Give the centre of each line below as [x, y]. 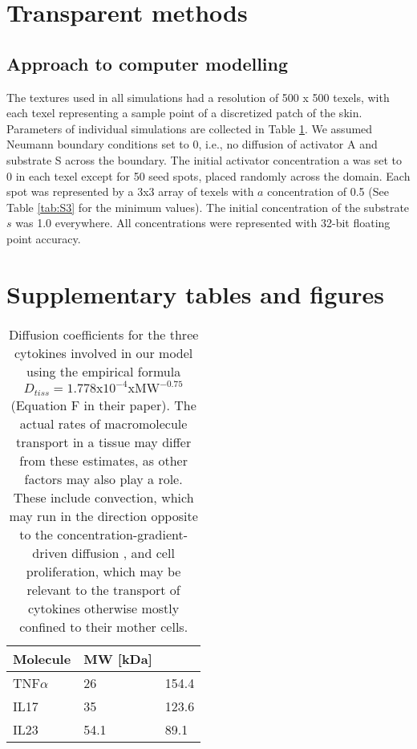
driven [50, 552]
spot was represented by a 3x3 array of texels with [130, 191]
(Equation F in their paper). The [103, 405]
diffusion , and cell [123, 552]
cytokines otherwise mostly [103, 608]
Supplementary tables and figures [195, 293]
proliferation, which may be [103, 571]
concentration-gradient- [123, 534]
